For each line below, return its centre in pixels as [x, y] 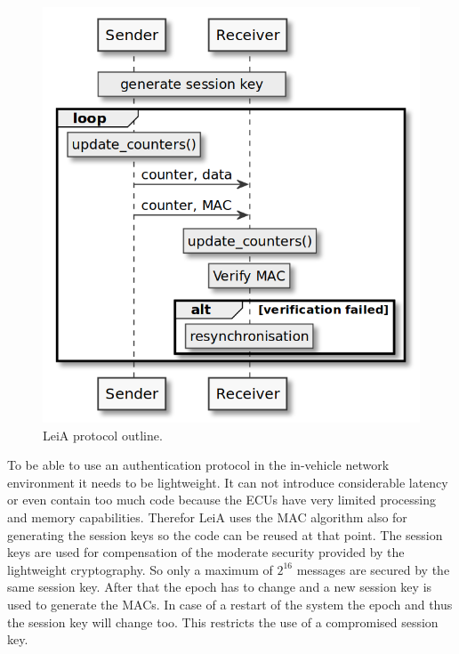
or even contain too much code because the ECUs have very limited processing [222, 500]
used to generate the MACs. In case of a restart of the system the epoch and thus [230, 604]
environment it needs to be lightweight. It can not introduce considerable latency [228, 482]
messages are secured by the [373, 569]
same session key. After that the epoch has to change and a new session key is [220, 587]
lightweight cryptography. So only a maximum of [140, 569]
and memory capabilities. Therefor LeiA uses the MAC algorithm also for [207, 517]
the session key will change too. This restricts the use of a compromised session [223, 622]
